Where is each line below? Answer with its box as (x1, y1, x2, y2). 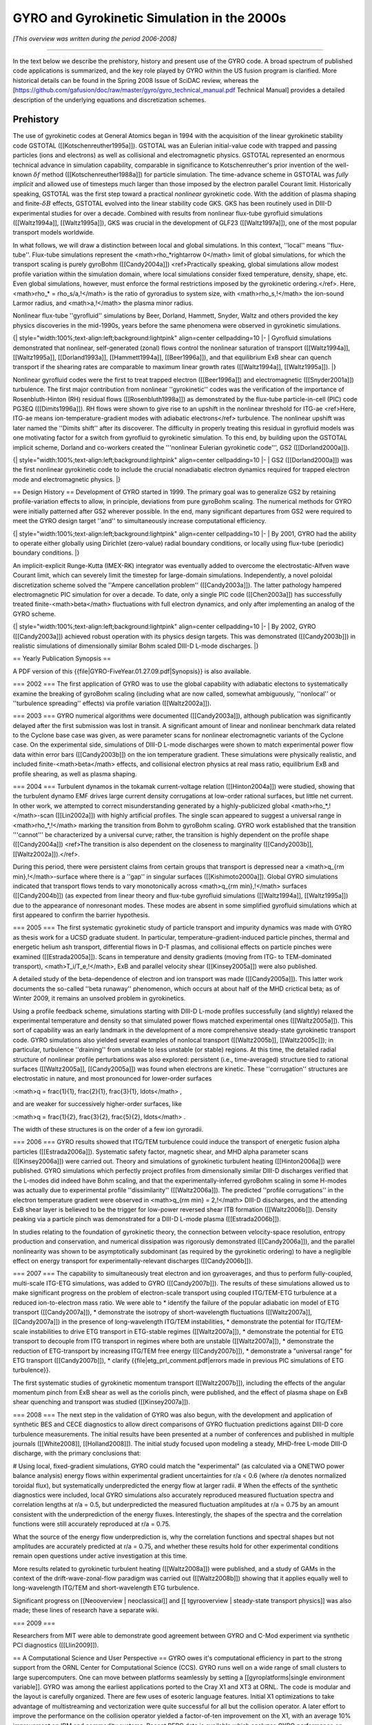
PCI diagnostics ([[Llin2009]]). (12, 1641, 99, 1649)
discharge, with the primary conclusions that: (12, 1449, 141, 1457)
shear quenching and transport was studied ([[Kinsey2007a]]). (12, 1398, 191, 1406)
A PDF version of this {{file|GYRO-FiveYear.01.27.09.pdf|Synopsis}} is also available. (12, 667, 251, 676)
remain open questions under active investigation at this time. (12, 1552, 187, 1560)
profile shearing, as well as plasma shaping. (12, 769, 137, 778)
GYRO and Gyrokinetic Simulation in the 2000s (12, 10, 287, 26)
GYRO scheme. (12, 609, 56, 618)
